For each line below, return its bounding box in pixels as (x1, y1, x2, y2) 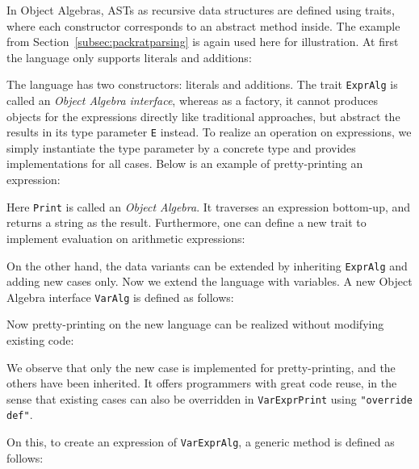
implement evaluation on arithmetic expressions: (6, 229, 245, 246)
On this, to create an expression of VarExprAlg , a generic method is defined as (6, 433, 395, 450)
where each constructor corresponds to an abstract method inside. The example (6, 17, 400, 34)
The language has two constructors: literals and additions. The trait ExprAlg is (6, 76, 398, 93)
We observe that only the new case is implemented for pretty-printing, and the (6, 358, 396, 375)
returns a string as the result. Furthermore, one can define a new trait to (6, 214, 367, 231)
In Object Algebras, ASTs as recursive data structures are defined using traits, (6, 2, 395, 18)
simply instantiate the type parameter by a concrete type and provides (6, 139, 356, 156)
